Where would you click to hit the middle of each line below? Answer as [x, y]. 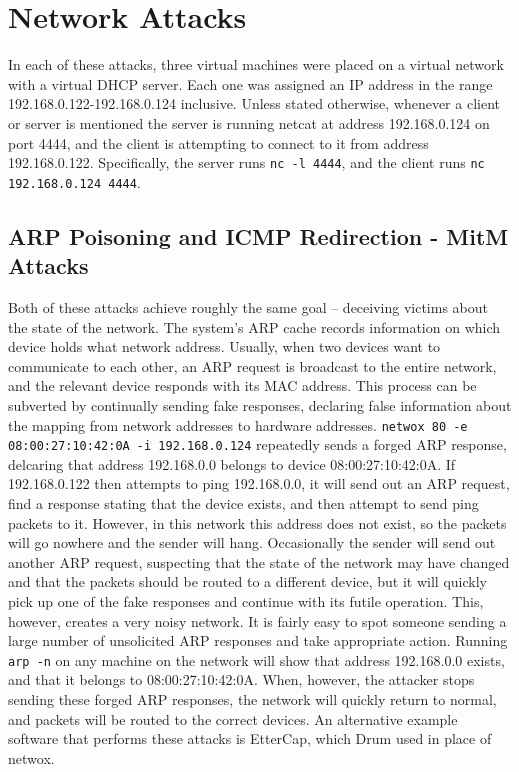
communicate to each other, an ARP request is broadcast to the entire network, [252, 365]
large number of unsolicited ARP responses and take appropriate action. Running [258, 640]
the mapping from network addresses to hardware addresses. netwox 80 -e [238, 424]
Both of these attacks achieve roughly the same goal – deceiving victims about [248, 307]
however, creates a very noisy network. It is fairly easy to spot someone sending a [257, 620]
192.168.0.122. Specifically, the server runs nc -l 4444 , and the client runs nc [246, 162]
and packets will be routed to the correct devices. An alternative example [233, 718]
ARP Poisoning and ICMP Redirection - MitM [258, 235]
